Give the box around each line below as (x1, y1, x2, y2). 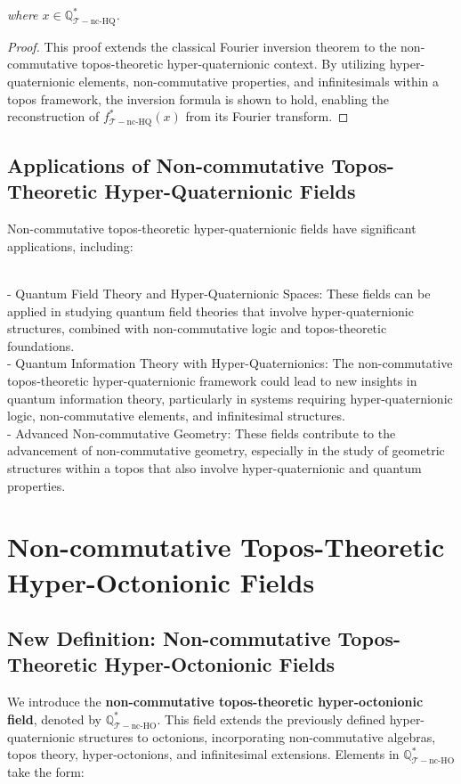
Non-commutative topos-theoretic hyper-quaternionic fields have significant (7, 219, 417, 238)
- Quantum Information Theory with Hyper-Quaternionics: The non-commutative (7, 354, 453, 372)
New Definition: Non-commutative (7, 625, 331, 652)
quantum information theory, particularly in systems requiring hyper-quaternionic (7, 388, 453, 407)
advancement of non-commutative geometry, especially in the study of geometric (7, 441, 445, 460)
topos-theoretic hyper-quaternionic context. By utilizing (81, 54, 386, 73)
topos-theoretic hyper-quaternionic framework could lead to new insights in (7, 371, 417, 389)
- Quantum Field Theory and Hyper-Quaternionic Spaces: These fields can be (7, 284, 431, 302)
